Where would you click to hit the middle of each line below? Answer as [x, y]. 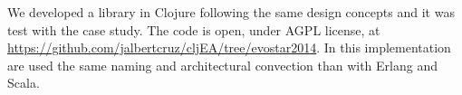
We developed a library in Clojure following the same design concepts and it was [231, 12]
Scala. [24, 83]
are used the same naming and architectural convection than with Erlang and [222, 65]
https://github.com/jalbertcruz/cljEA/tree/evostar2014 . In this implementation [229, 47]
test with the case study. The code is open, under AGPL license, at [194, 29]
